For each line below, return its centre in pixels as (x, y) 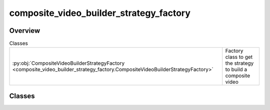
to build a (236, 70)
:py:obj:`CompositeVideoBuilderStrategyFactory (68, 63)
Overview (25, 31)
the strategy (239, 63)
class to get (239, 57)
